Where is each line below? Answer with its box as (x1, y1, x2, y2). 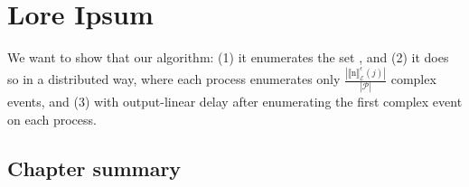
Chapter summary (7, 154, 182, 182)
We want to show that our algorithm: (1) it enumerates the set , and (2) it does (7, 48, 449, 67)
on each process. (7, 109, 97, 128)
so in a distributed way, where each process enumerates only (7, 70, 341, 89)
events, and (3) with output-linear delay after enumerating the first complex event (7, 92, 463, 111)
